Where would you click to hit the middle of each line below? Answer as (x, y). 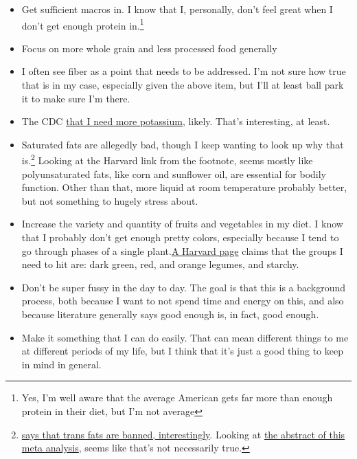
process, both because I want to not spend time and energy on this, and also (183, 301)
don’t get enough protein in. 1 (83, 24)
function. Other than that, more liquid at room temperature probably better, (184, 187)
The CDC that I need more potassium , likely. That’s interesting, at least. (176, 121)
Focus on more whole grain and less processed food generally (149, 48)
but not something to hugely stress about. (110, 200)
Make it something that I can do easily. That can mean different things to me (185, 337)
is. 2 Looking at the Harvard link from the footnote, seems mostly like (167, 159)
